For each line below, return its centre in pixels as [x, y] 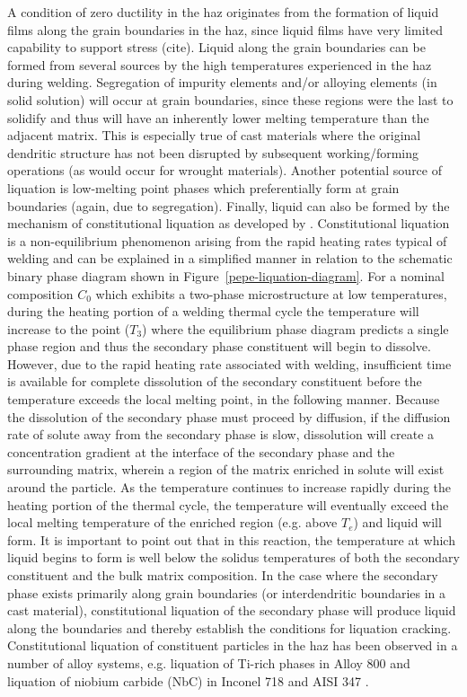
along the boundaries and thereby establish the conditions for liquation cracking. [229, 627]
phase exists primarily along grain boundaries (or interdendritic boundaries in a [227, 592]
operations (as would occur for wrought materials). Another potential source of [225, 170]
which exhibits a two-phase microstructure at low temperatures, [271, 293]
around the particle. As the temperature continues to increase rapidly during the [229, 487]
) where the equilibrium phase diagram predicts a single [295, 328]
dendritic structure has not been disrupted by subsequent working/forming [213, 152]
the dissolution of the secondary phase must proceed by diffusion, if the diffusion [229, 416]
